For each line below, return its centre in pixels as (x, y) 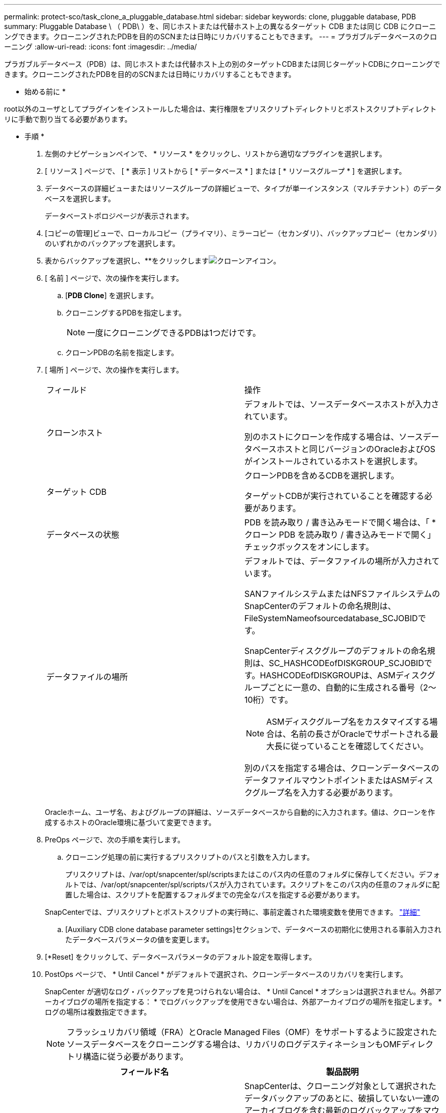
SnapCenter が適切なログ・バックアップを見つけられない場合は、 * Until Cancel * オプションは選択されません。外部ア (243, 991)
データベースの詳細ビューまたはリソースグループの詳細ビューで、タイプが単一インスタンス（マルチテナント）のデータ (243, 188)
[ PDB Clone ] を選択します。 (112, 295)
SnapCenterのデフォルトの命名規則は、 (320, 606)
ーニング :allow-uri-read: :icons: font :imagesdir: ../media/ (101, 47)
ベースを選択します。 (80, 198)
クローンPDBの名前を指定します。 (122, 352)
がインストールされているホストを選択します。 (333, 461)
